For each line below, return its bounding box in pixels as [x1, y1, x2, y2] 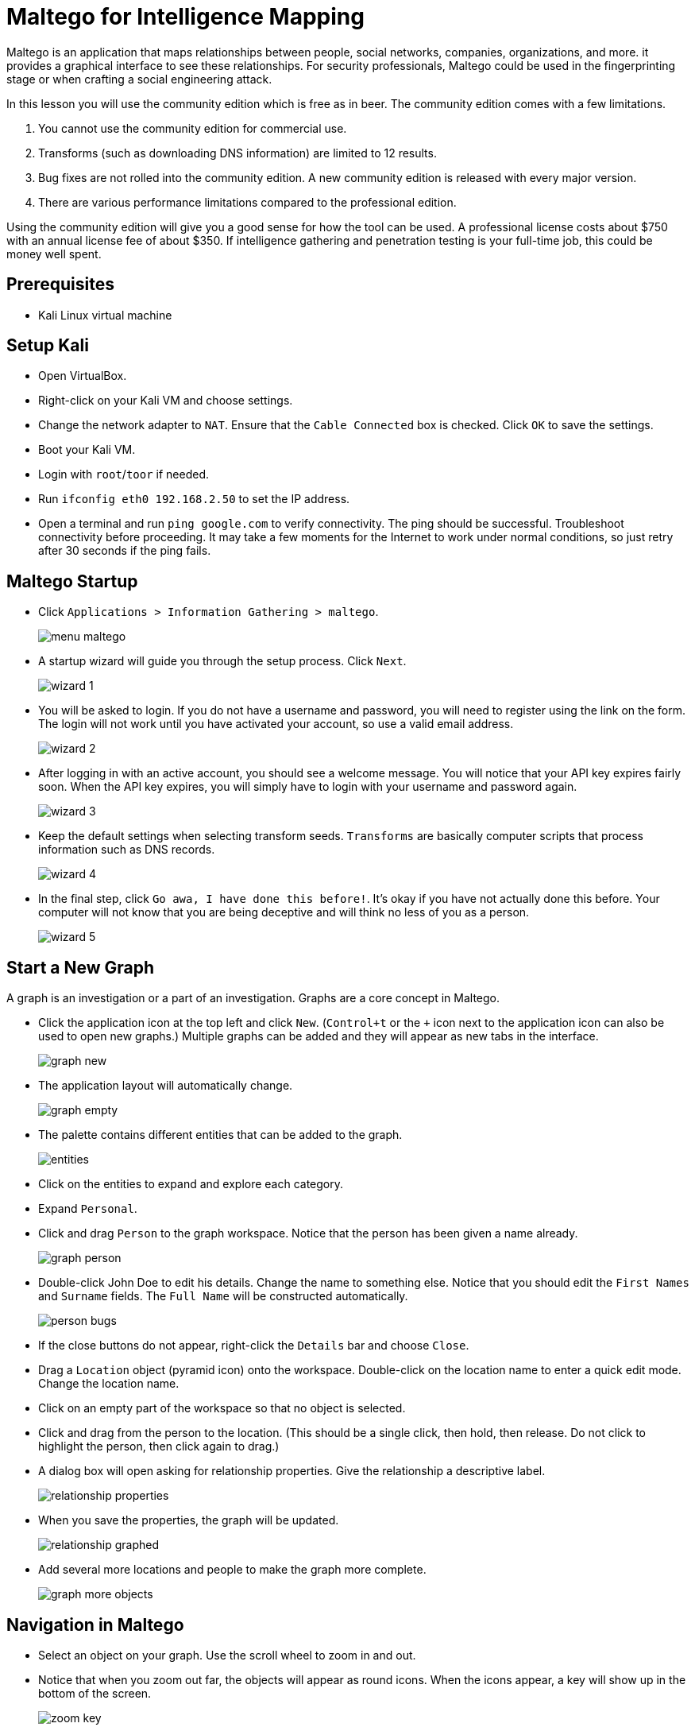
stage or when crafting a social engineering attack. [6, 72, 272, 86]
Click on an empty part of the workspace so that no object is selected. [38, 1401, 406, 1415]
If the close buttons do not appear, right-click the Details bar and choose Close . [38, 1338, 469, 1353]
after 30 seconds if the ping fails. [38, 544, 211, 558]
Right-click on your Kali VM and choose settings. [38, 393, 293, 408]
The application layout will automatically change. [38, 1078, 293, 1093]
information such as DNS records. [38, 842, 215, 857]
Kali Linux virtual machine [38, 308, 172, 322]
